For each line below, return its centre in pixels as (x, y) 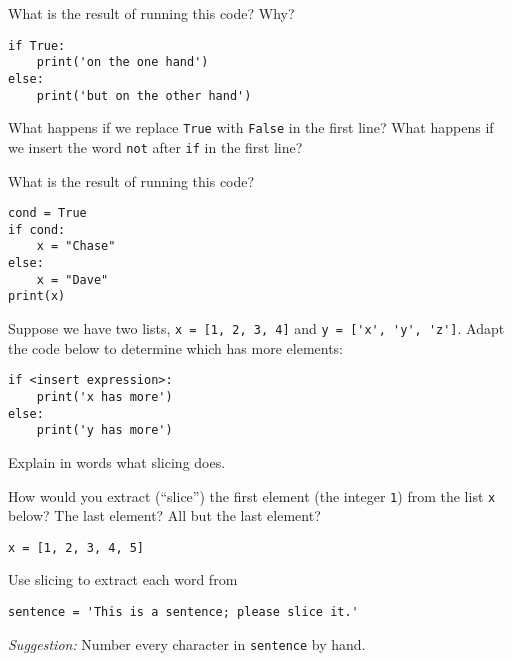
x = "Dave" (72, 279)
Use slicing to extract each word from (123, 579)
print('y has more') (104, 430)
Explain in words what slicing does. (117, 461)
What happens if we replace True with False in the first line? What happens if (251, 127)
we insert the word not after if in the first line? (155, 146)
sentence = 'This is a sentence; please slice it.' (183, 612)
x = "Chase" (76, 246)
